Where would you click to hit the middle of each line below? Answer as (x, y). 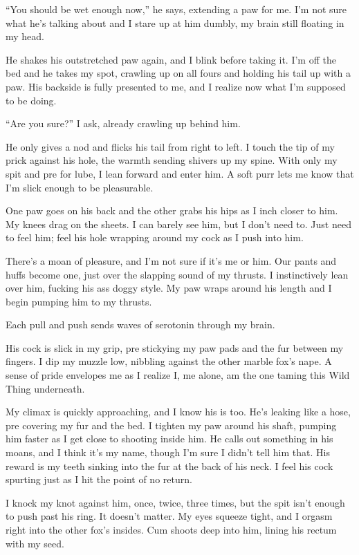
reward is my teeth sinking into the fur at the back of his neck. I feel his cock (169, 465)
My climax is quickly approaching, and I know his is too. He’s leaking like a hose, (178, 412)
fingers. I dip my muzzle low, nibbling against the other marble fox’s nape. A (169, 361)
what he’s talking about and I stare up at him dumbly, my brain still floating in (175, 22)
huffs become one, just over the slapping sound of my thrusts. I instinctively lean (177, 274)
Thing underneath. (45, 388)
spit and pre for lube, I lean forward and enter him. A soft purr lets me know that (180, 173)
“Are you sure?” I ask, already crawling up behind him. (123, 123)
